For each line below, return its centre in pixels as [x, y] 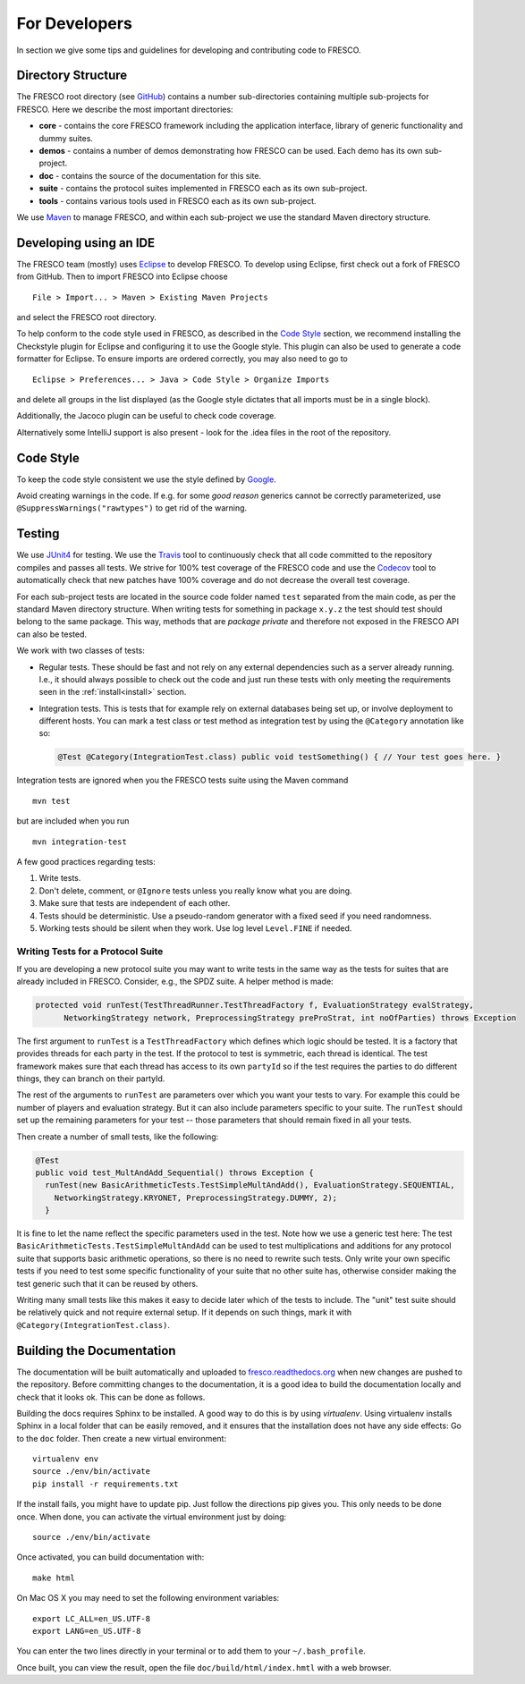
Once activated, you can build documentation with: [110, 1557]
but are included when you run [73, 821]
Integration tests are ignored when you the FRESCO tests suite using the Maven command [182, 780]
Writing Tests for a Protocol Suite [90, 951]
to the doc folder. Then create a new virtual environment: [122, 1438]
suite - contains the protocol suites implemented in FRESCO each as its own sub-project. [203, 189]
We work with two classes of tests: [80, 651]
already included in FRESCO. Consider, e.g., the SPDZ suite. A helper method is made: [175, 982]
